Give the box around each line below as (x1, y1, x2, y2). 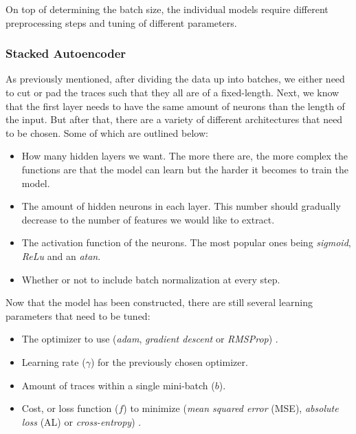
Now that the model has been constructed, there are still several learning (5, 295, 313, 310)
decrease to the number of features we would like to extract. (21, 212, 275, 226)
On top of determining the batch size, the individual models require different (5, 2, 329, 16)
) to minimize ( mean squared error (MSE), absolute (123, 401, 339, 415)
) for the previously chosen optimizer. (90, 354, 248, 369)
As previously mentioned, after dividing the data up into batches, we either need (5, 72, 345, 86)
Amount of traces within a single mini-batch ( (21, 378, 215, 392)
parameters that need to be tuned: (5, 308, 151, 323)
